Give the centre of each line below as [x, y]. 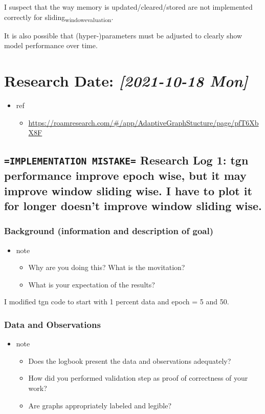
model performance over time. [51, 45]
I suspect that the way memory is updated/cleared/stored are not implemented [128, 7]
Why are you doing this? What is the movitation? [107, 267]
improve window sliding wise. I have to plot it [128, 190]
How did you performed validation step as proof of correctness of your [138, 378]
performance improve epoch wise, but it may [125, 175]
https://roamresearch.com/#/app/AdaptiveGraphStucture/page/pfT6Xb [143, 122]
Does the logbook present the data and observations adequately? [130, 360]
